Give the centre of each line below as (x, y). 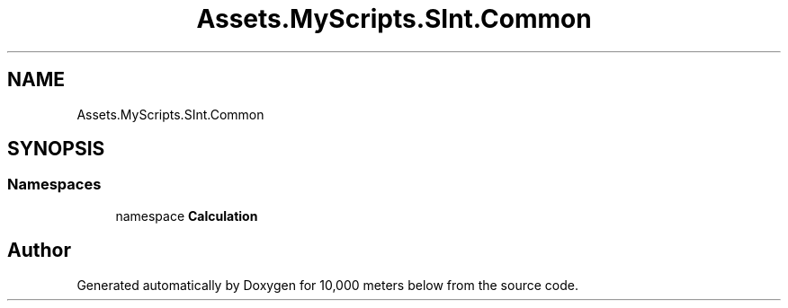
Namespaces (54, 185)
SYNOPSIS (56, 149)
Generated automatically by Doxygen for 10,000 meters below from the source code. (327, 285)
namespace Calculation (187, 216)
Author (39, 251)
